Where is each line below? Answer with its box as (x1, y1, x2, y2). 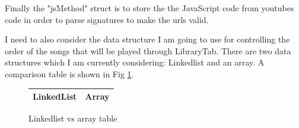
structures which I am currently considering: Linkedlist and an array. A (5, 56, 265, 68)
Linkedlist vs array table (28, 112, 117, 124)
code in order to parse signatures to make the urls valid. (5, 13, 209, 25)
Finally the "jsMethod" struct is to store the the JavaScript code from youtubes (5, 2, 294, 14)
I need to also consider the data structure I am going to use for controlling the (5, 33, 290, 45)
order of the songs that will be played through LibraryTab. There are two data (5, 44, 291, 57)
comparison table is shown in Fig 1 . (5, 67, 134, 80)
